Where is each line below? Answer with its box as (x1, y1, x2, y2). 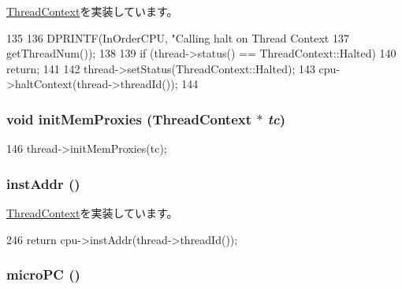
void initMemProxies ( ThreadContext (6, 109, 252, 128)
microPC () (6, 265, 80, 284)
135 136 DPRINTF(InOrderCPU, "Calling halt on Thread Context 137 (6, 29, 349, 46)
